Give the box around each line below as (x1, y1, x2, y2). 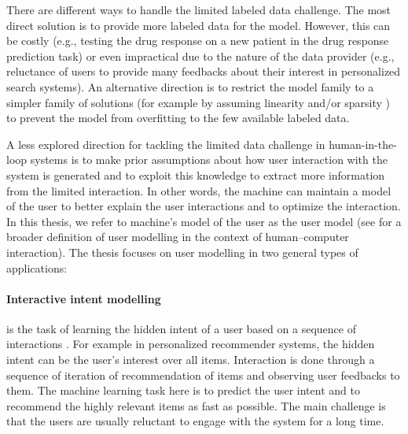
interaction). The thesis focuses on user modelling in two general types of (6, 243, 358, 260)
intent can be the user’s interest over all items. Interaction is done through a (6, 351, 375, 368)
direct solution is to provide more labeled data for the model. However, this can (6, 17, 391, 33)
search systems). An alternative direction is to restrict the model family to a (6, 78, 374, 95)
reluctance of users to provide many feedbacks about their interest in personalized (6, 63, 401, 80)
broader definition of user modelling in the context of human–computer (6, 228, 349, 245)
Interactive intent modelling (6, 290, 161, 306)
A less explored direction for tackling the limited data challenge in (6, 135, 325, 152)
